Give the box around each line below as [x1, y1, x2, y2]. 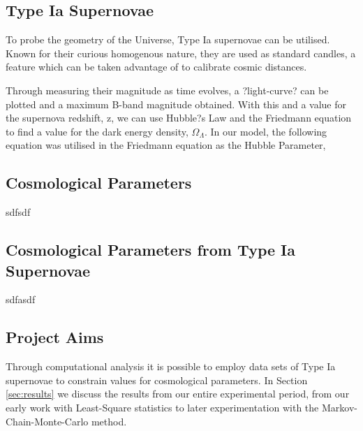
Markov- [321, 400, 357, 414]
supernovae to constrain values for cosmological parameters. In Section [6, 372, 308, 387]
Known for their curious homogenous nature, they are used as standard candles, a [6, 45, 356, 60]
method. [91, 414, 127, 428]
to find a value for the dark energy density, [6, 124, 188, 138]
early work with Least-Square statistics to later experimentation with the [6, 400, 319, 414]
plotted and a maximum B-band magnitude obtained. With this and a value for [6, 96, 347, 111]
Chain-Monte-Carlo [6, 414, 89, 428]
